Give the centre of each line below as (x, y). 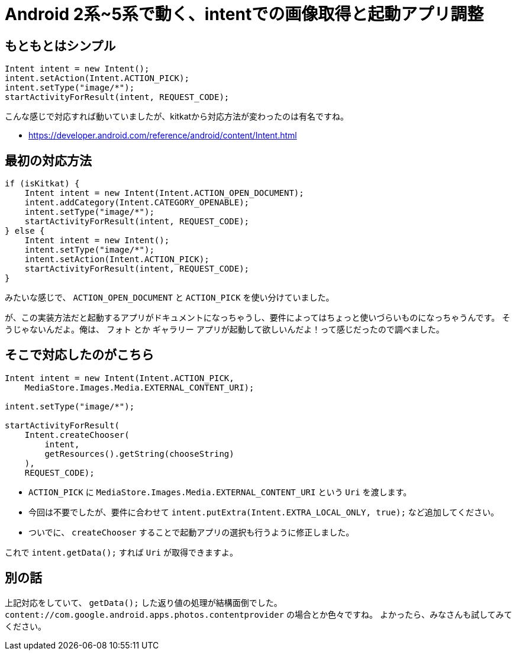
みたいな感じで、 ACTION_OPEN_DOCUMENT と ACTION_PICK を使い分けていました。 (170, 298)
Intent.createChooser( (77, 435)
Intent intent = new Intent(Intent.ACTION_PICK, (120, 378)
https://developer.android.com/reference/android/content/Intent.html (163, 135)
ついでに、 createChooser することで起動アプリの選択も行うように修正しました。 (191, 532)
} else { (25, 231)
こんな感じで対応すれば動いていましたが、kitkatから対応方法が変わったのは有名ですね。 (177, 117)
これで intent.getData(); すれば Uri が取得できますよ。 (121, 552)
